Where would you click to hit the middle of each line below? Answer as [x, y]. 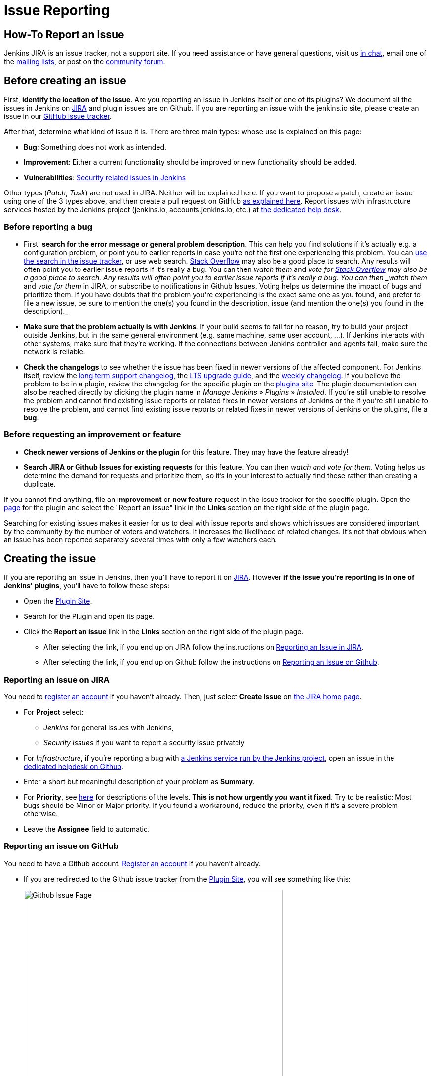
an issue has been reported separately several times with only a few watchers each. [141, 539]
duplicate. [40, 484]
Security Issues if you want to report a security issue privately [144, 743]
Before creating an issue [65, 80]
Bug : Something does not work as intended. [95, 147]
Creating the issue [50, 558]
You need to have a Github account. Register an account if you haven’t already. [132, 863]
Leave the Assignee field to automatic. [87, 829]
